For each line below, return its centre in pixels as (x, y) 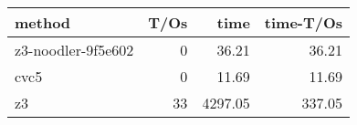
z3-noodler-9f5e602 (74, 50)
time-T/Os (304, 22)
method (43, 22)
